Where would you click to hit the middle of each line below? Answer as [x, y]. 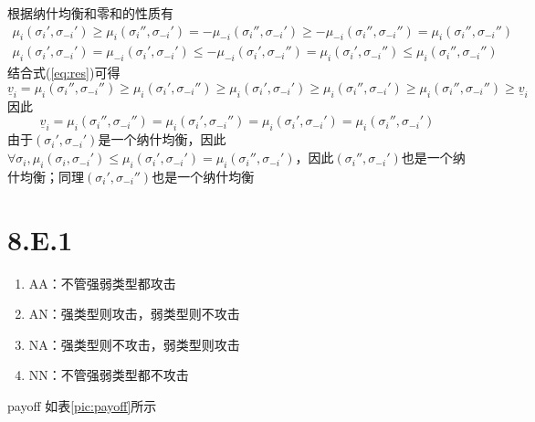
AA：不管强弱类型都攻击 [102, 283]
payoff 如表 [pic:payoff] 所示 [82, 405]
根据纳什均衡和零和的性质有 [90, 13]
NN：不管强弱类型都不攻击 [109, 375]
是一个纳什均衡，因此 [162, 139]
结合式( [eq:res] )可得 [64, 73]
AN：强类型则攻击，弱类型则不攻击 [134, 314]
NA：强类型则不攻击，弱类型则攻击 [134, 344]
